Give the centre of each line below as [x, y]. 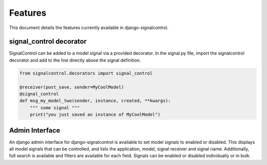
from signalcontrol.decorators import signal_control [86, 73]
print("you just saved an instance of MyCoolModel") [95, 115]
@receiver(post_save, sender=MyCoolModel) [72, 87]
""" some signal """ [55, 108]
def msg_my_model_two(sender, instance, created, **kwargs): [95, 101]
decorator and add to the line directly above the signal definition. [75, 60]
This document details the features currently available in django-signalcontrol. [89, 28]
